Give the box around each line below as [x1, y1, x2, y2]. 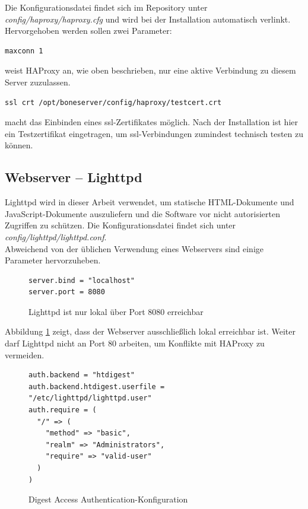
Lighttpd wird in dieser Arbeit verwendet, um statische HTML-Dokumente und [5, 196, 294, 208]
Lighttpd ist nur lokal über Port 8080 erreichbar [28, 305, 204, 317]
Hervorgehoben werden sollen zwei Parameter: [5, 24, 172, 37]
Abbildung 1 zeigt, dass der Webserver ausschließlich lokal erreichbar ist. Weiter [5, 325, 296, 338]
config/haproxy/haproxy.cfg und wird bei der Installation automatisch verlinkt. [5, 12, 291, 25]
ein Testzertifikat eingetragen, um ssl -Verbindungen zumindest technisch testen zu [5, 127, 304, 139]
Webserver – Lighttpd [5, 168, 142, 186]
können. [5, 139, 33, 151]
